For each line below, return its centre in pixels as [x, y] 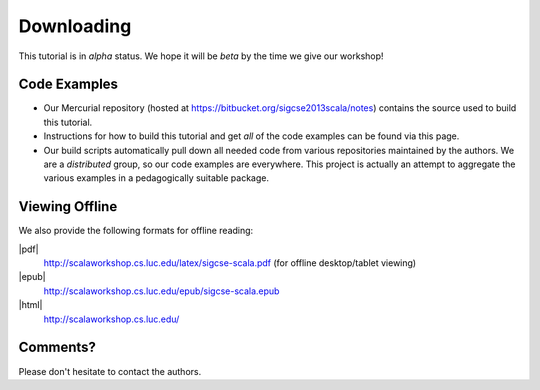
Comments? [57, 347]
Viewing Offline [68, 206]
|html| [30, 305]
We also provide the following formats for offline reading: [136, 231]
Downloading [75, 26]
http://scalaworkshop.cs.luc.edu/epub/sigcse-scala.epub [161, 291]
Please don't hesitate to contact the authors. [110, 371]
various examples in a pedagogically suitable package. [156, 178]
